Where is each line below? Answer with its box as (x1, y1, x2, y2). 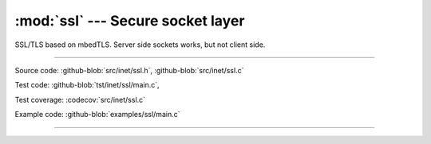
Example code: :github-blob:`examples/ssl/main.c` (14, 110, 180, 119)
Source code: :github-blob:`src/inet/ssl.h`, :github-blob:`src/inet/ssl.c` (14, 65, 244, 75)
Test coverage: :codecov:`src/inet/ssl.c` (14, 95, 146, 104)
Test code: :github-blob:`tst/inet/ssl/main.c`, (14, 80, 160, 90)
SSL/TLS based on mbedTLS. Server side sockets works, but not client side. (14, 40, 266, 49)
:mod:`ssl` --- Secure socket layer (14, 12, 245, 29)
